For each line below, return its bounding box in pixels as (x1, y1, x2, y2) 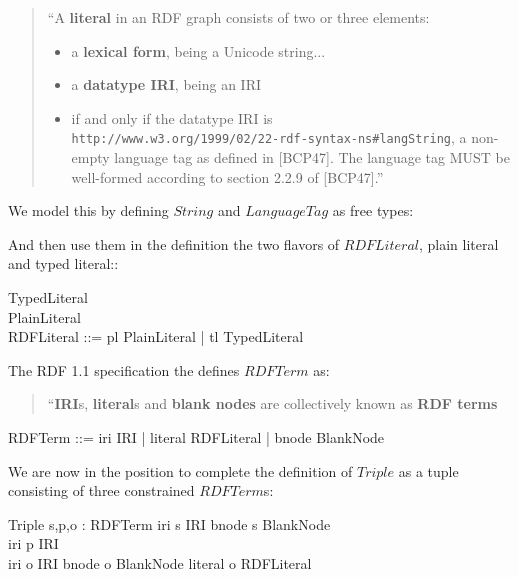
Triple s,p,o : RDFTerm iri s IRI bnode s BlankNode (8, 513, 331, 534)
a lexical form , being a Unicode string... (71, 40, 326, 61)
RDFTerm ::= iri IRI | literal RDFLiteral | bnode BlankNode (8, 426, 385, 447)
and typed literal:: (8, 253, 119, 274)
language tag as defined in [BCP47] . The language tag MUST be (114, 147, 510, 168)
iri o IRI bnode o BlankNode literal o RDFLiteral (8, 552, 312, 573)
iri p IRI (8, 533, 59, 554)
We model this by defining (8, 200, 169, 221)
